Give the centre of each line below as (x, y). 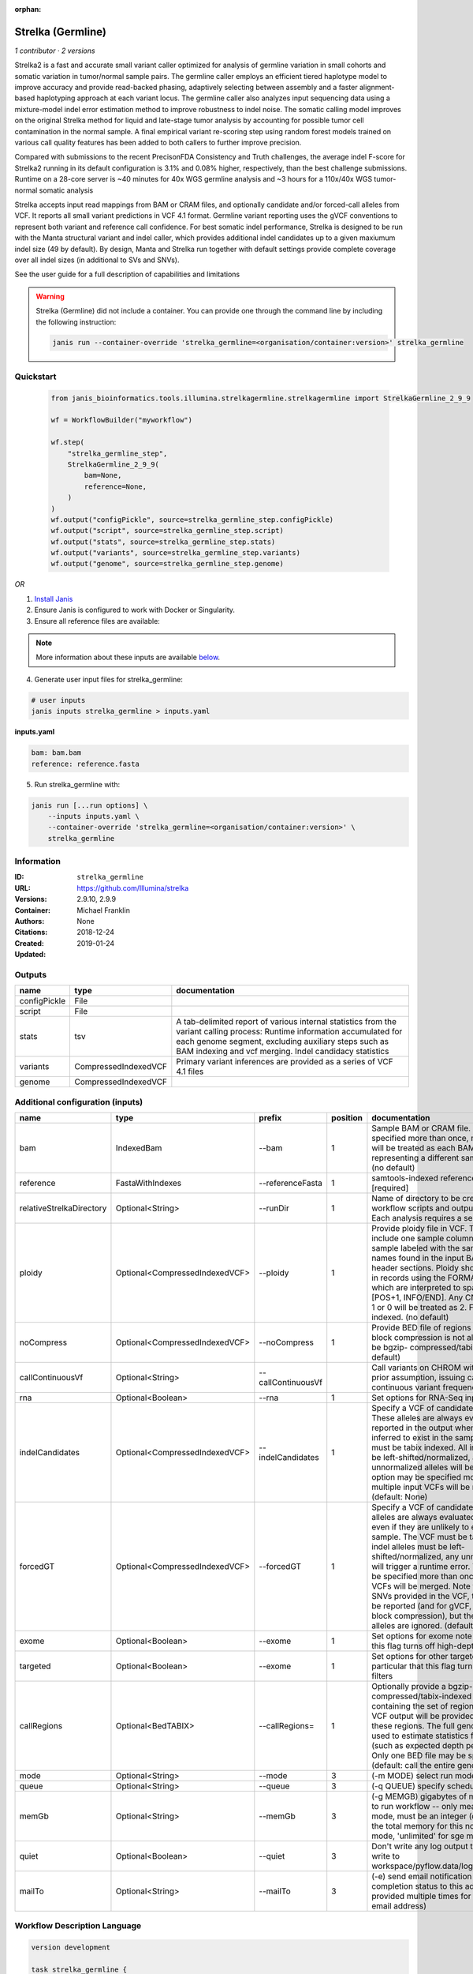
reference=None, (115, 486)
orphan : (28, 9)
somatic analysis (66, 190)
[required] (390, 1188)
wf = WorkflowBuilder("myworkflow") (122, 420)
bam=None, (103, 475)
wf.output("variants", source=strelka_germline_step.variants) (176, 553)
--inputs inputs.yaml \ (93, 816)
